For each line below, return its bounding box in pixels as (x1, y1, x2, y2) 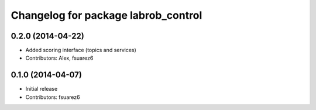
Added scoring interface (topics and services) (25, 47, 137, 54)
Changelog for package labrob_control (11, 9, 202, 22)
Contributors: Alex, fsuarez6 (25, 54, 94, 61)
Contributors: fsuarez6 (25, 94, 80, 101)
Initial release (25, 85, 58, 92)
